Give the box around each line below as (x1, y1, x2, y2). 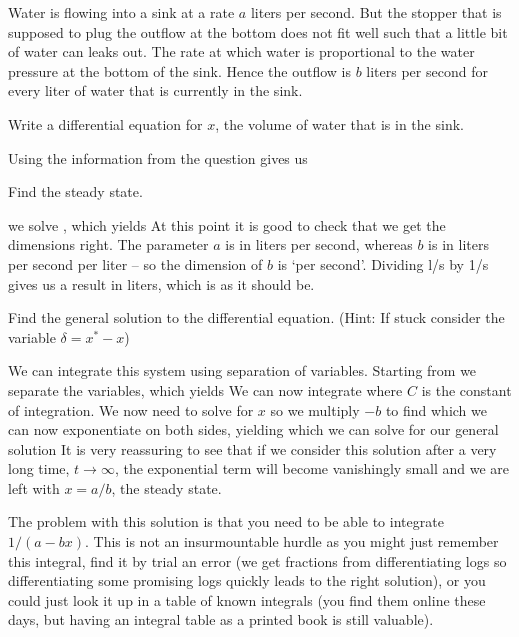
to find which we (385, 399, 487, 420)
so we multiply (270, 399, 360, 420)
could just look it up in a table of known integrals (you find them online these (8, 589, 486, 610)
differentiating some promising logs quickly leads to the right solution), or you (8, 570, 486, 591)
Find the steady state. (8, 181, 143, 202)
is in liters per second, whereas (225, 234, 413, 255)
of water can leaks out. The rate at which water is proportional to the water (8, 41, 475, 62)
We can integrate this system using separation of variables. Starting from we (8, 360, 477, 381)
